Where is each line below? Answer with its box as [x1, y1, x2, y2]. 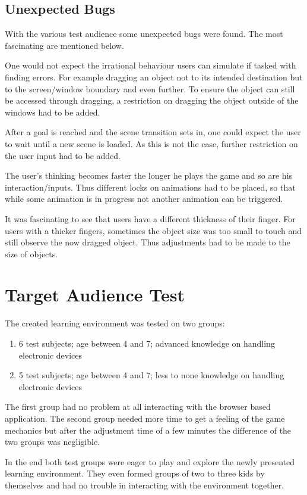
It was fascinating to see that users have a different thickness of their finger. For [5, 212, 296, 225]
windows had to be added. [5, 105, 100, 118]
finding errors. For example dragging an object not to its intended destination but [5, 70, 303, 83]
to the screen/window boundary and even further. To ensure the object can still [5, 82, 295, 95]
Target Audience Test [5, 282, 185, 307]
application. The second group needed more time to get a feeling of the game [5, 412, 285, 424]
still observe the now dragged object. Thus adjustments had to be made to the [5, 236, 290, 248]
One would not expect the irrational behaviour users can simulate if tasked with [5, 59, 296, 71]
